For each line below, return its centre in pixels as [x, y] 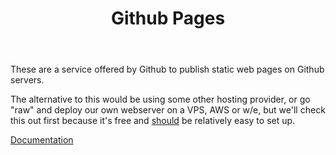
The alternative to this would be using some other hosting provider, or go [160, 99]
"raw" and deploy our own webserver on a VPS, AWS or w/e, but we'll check [168, 110]
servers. [27, 80]
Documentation [42, 140]
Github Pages [168, 18]
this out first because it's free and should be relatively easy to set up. [153, 121]
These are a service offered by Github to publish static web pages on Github [167, 69]
